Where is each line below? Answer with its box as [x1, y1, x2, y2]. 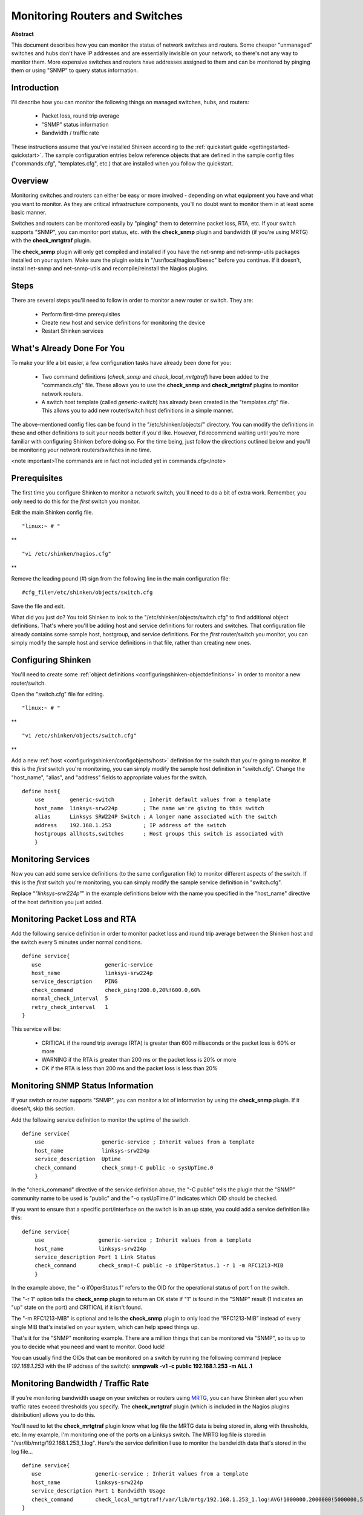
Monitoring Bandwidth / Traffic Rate [11, 1379, 149, 1389]
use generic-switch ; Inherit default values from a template [34, 796, 271, 803]
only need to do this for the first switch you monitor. [11, 498, 140, 505]
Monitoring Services [11, 854, 90, 865]
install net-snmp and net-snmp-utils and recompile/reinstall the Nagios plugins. [11, 265, 209, 272]
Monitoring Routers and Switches [11, 9, 183, 22]
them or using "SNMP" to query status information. [11, 67, 139, 74]
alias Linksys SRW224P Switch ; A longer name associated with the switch [34, 813, 278, 821]
